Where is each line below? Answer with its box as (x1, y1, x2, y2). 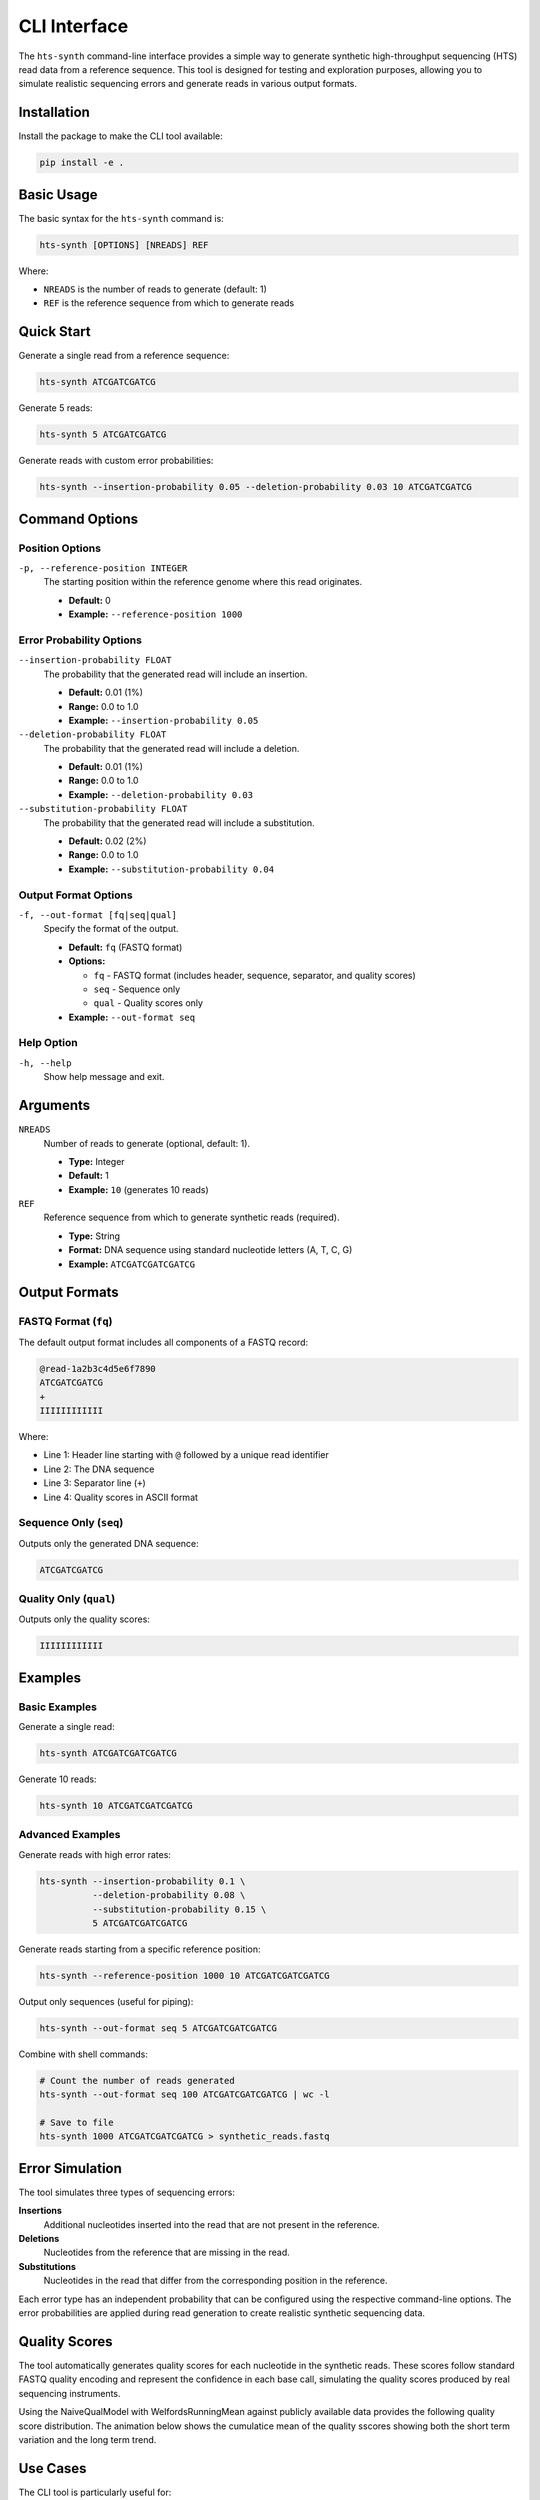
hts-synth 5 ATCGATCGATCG (39, 429, 167, 440)
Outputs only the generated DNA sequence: (18, 1537, 199, 1549)
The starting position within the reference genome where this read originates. (43, 576, 363, 588)
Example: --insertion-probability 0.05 (68, 714, 259, 726)
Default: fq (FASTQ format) (68, 941, 183, 953)
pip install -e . (39, 157, 125, 169)
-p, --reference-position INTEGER (18, 563, 188, 574)
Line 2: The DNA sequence (43, 1463, 155, 1475)
